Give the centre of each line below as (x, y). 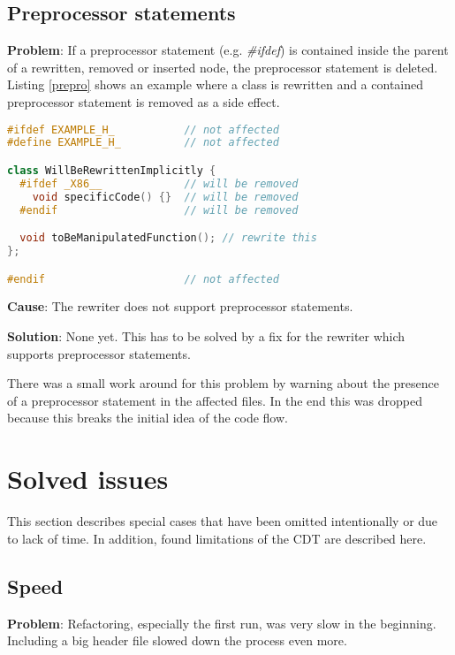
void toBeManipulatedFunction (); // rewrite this (168, 238)
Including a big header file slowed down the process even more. (177, 640)
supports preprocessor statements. (99, 353)
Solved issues (88, 479)
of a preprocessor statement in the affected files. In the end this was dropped (215, 400)
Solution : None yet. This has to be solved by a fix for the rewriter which (206, 336)
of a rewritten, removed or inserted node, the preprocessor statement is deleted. (223, 67)
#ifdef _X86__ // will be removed (159, 183)
